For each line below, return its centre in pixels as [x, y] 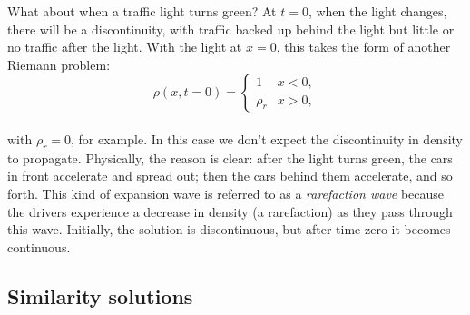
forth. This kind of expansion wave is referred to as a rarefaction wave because [226, 193]
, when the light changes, [377, 11]
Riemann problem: [59, 64]
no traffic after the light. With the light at [125, 47]
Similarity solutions [100, 295]
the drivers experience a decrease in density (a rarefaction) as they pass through [230, 211]
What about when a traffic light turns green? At [142, 11]
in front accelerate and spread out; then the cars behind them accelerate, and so [230, 176]
